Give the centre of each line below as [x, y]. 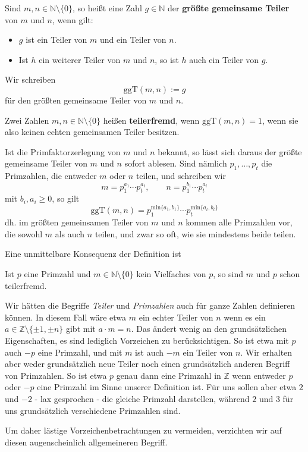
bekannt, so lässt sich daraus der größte [230, 151]
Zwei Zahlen [27, 120]
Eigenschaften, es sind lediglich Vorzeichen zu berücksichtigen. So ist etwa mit [147, 340]
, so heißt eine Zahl [107, 8]
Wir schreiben [30, 79]
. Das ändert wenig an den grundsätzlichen [209, 329]
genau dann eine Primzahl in [169, 375]
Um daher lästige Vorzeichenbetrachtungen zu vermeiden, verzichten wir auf [143, 430]
